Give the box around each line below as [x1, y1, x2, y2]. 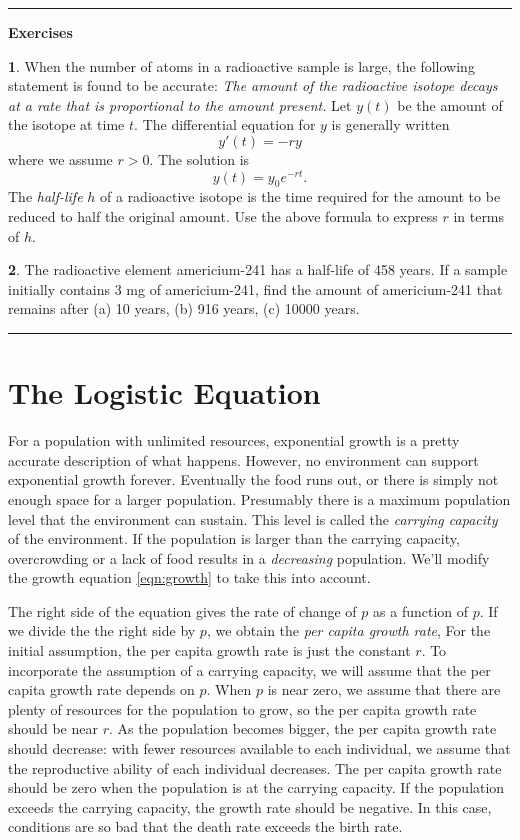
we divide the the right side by [8, 620, 196, 641]
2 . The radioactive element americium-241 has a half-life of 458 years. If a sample [8, 259, 508, 280]
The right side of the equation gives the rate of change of [8, 600, 357, 621]
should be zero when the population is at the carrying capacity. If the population [8, 777, 505, 798]
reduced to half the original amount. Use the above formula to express [8, 206, 438, 227]
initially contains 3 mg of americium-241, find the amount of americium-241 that [8, 278, 503, 299]
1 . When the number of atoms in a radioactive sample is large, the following [8, 55, 475, 76]
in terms [453, 206, 505, 227]
